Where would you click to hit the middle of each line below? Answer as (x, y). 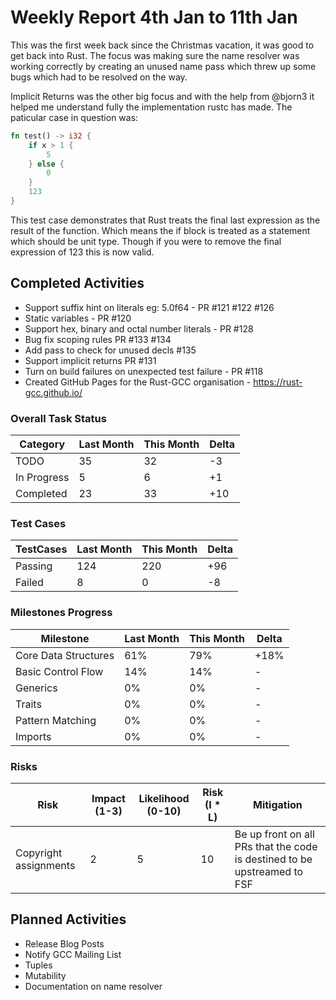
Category (42, 444)
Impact (108, 798)
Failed (29, 583)
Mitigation (278, 804)
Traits (28, 704)
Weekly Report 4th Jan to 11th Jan (154, 17)
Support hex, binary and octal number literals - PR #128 (139, 328)
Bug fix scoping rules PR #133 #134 (98, 339)
